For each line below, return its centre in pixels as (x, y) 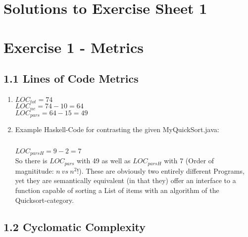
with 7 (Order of (189, 161)
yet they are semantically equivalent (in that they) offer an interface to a (125, 180)
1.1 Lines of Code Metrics (71, 78)
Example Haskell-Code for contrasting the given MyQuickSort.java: (117, 129)
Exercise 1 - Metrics (74, 47)
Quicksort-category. (45, 200)
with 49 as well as (103, 161)
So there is (31, 161)
